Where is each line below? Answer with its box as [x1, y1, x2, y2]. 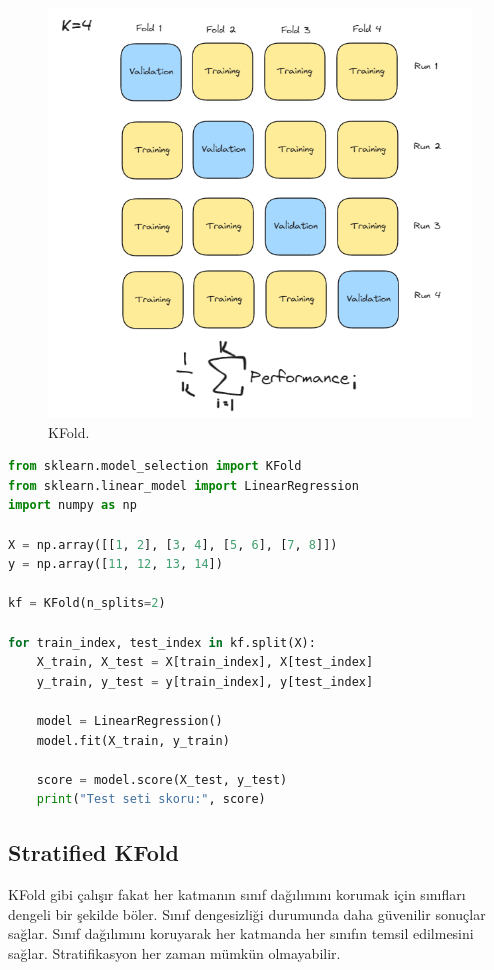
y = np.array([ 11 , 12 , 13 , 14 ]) [8, 557, 223, 572]
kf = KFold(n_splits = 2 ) [8, 596, 166, 611]
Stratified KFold [8, 837, 179, 868]
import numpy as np [8, 498, 137, 513]
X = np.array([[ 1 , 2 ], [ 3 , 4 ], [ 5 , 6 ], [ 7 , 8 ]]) [8, 537, 338, 552]
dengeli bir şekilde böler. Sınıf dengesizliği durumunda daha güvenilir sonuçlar [8, 903, 486, 924]
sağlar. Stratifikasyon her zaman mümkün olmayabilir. [8, 942, 341, 963]
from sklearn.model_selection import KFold [8, 459, 302, 474]
